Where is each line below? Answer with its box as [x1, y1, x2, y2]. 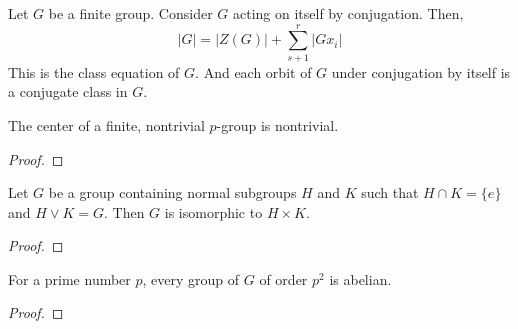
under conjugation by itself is [331, 61, 511, 82]
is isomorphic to [164, 201, 263, 222]
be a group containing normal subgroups [48, 182, 297, 203]
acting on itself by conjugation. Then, [233, 3, 464, 23]
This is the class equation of [8, 61, 180, 82]
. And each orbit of [195, 61, 312, 82]
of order [259, 268, 308, 289]
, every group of [142, 268, 240, 289]
